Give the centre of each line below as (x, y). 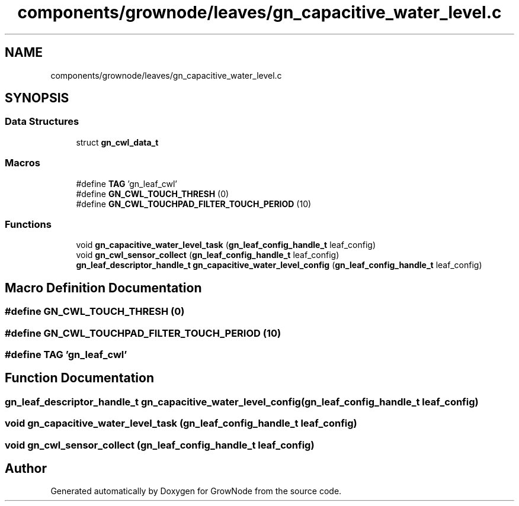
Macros (23, 163)
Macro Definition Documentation (103, 288)
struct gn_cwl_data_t (117, 142)
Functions (28, 224)
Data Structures (42, 122)
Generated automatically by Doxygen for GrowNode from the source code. (196, 491)
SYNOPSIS (37, 98)
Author (26, 468)
